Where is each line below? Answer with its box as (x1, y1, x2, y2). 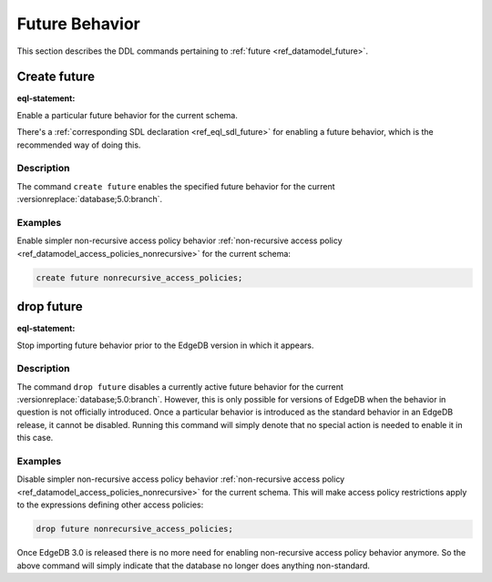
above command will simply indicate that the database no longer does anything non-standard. (16, 560, 371, 571)
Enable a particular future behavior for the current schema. (16, 109, 239, 120)
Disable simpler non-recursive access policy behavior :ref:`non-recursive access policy (16, 474, 345, 485)
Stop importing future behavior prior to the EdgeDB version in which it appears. (16, 340, 314, 351)
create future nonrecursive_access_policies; (36, 272, 243, 282)
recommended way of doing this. (16, 139, 141, 150)
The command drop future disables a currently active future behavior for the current (16, 381, 343, 392)
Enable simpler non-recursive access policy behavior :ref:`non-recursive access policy (16, 235, 343, 246)
